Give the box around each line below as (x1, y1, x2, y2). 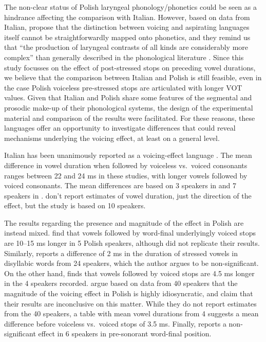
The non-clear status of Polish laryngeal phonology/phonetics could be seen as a (4, 2, 257, 12)
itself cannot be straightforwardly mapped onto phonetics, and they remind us (4, 31, 251, 42)
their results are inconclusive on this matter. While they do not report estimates (4, 298, 257, 309)
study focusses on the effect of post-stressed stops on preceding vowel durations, (4, 62, 256, 73)
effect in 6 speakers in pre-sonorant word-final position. (38, 328, 212, 339)
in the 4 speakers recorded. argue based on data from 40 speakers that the (4, 278, 238, 289)
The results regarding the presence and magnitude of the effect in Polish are (4, 217, 244, 228)
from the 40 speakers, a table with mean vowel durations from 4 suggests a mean (4, 308, 259, 319)
